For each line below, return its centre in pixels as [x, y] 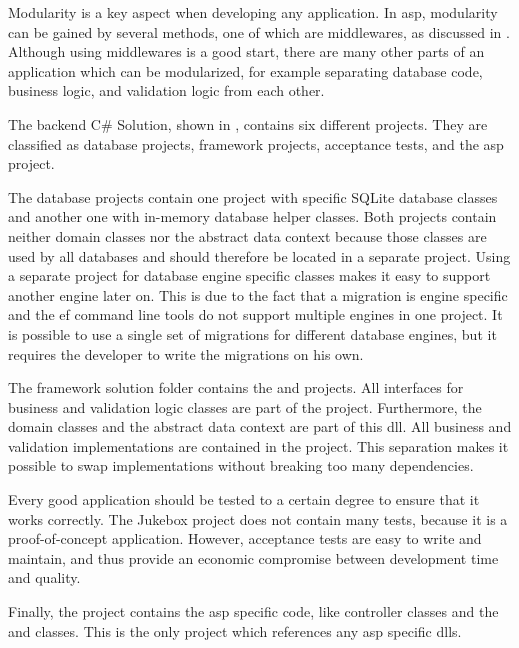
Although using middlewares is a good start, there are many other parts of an [246, 51]
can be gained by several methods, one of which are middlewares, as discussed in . [259, 31]
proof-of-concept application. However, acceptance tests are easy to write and [245, 538]
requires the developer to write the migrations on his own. [186, 353]
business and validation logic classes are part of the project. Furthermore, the [245, 406]
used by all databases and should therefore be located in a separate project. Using [259, 255]
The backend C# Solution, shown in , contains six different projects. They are [248, 123]
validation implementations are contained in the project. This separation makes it [258, 445]
